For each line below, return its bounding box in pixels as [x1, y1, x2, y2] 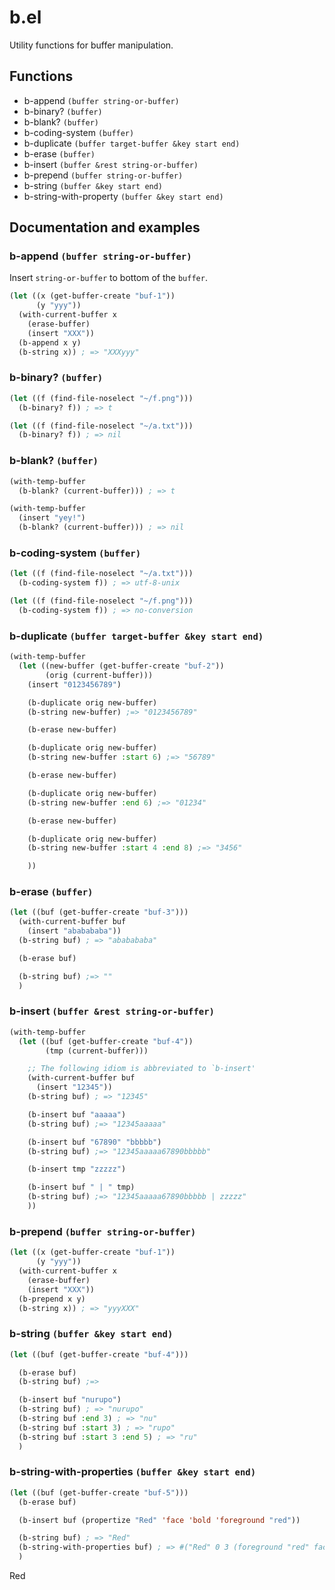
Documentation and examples [9, 219, 201, 236]
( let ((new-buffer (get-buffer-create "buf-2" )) [18, 661, 225, 671]
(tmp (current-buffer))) [45, 1046, 149, 1056]
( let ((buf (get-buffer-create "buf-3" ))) [9, 907, 189, 918]
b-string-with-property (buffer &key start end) [23, 190, 224, 202]
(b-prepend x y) [18, 1294, 86, 1304]
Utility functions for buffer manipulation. [9, 39, 174, 51]
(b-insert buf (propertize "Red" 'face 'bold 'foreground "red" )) [18, 1515, 301, 1525]
